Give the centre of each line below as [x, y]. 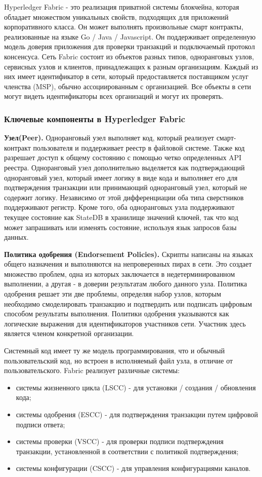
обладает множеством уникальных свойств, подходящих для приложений [116, 16]
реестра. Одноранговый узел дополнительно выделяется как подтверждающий [124, 167]
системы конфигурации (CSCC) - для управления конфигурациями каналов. [133, 468]
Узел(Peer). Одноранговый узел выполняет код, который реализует [109, 138]
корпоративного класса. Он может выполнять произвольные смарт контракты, [124, 27]
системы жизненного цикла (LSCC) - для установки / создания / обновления [136, 387]
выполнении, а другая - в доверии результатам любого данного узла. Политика [126, 284]
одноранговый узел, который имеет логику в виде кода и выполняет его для [121, 177]
